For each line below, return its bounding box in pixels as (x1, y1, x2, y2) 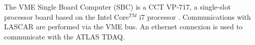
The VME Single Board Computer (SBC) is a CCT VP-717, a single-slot (4, 2, 231, 12)
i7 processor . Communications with (139, 11, 251, 22)
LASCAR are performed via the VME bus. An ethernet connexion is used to (4, 21, 243, 32)
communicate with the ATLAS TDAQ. (4, 31, 125, 41)
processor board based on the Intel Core (4, 11, 129, 22)
